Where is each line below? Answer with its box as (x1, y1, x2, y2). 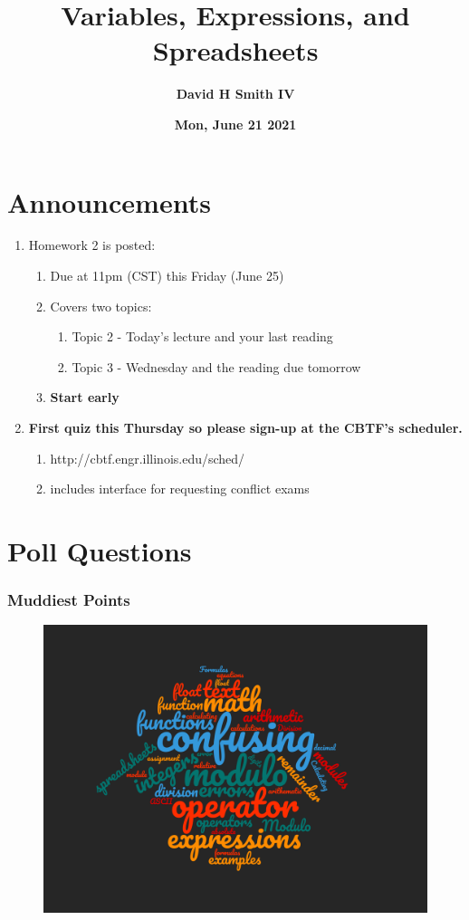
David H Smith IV (176, 84, 295, 103)
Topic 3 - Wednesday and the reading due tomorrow (72, 357, 361, 376)
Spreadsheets (152, 32, 319, 69)
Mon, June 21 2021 (174, 114, 297, 133)
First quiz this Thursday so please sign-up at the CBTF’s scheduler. (28, 418, 463, 436)
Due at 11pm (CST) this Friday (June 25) (50, 266, 284, 285)
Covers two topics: (50, 296, 152, 315)
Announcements (7, 183, 211, 220)
